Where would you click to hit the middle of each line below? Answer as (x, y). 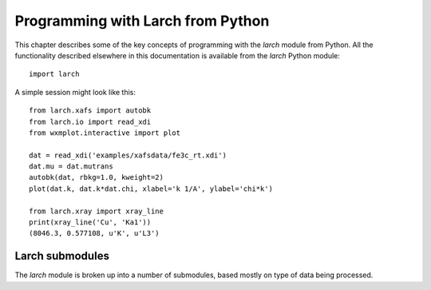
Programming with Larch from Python (142, 21)
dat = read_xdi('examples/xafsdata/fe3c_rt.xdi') (128, 155)
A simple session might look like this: (75, 92)
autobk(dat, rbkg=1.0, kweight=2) (96, 177)
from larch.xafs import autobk (90, 111)
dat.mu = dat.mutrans (71, 167)
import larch (54, 74)
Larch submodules (62, 256)
